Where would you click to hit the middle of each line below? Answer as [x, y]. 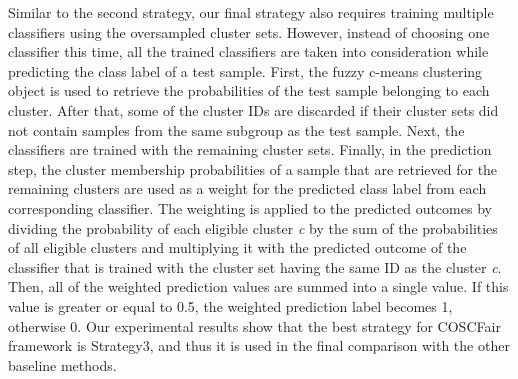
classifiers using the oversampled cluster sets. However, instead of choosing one [249, 31]
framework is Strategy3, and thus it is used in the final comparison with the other [259, 345]
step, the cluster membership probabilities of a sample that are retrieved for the [253, 168]
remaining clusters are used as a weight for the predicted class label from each [247, 188]
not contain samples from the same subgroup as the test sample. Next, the [236, 129]
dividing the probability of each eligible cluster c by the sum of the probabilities [253, 227]
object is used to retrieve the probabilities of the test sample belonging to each [249, 90]
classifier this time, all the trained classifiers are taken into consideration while [248, 51]
